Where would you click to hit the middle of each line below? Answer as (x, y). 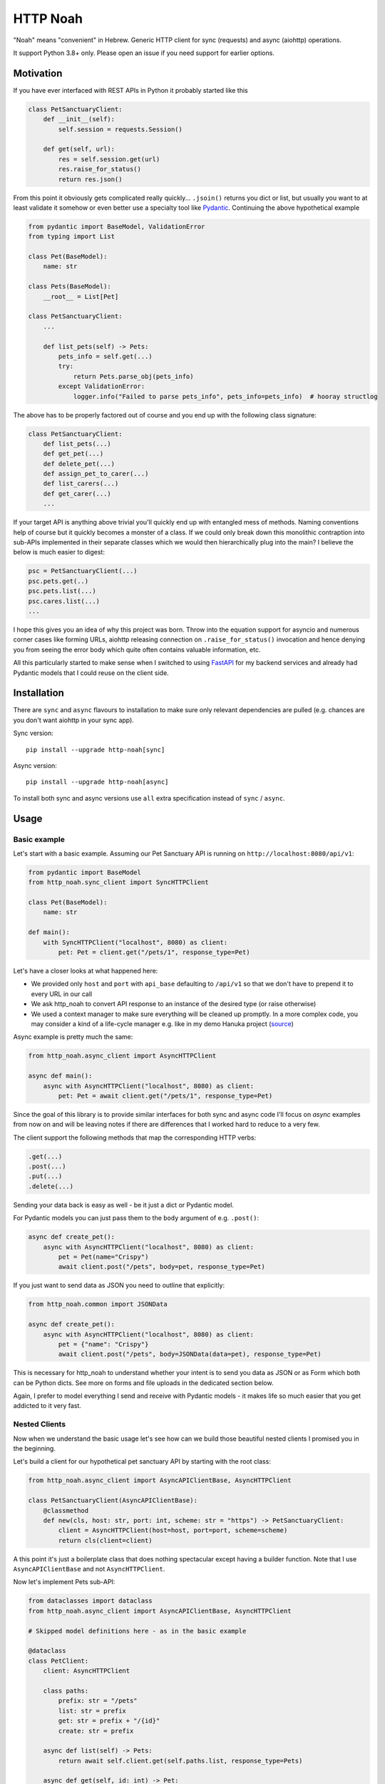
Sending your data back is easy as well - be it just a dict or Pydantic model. (124, 1205)
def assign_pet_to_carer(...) (96, 474)
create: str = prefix (96, 1731)
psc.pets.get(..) (58, 581)
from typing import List (72, 237)
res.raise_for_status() (100, 169)
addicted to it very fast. (47, 1406)
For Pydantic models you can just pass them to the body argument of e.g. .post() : (136, 1218)
